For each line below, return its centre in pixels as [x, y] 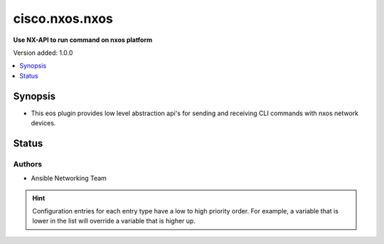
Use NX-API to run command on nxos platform [83, 40]
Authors [28, 164]
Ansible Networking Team [69, 179]
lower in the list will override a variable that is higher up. [114, 221]
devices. [43, 123]
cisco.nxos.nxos [63, 18]
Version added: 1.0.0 [43, 53]
